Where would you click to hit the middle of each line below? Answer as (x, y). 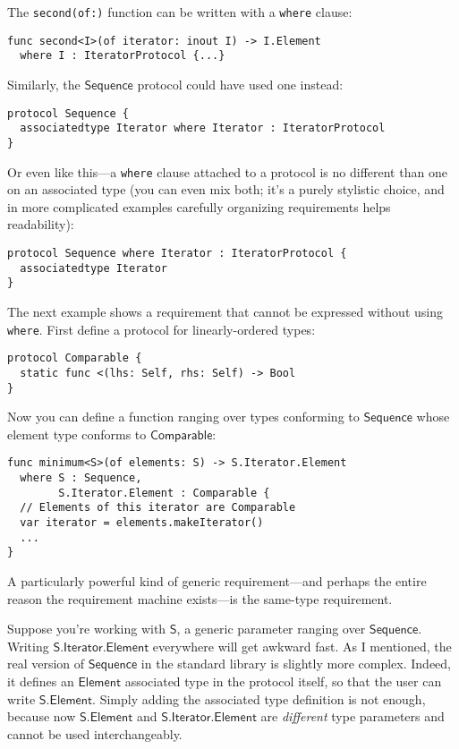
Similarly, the (44, 84)
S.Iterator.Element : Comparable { (164, 493)
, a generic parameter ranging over (271, 629)
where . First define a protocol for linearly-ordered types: (161, 329)
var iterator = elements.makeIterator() (142, 522)
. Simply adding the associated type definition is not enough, (259, 698)
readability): (41, 224)
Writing (28, 646)
